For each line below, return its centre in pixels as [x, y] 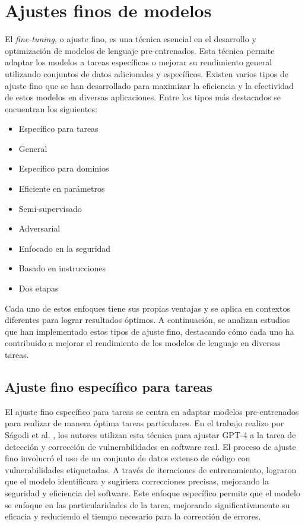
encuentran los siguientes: [51, 108]
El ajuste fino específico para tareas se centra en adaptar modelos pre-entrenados [152, 411]
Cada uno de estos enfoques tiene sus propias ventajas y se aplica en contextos [147, 308]
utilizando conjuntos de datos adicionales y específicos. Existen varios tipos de [147, 73]
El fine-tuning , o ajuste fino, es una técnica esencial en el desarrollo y [131, 39]
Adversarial [39, 228]
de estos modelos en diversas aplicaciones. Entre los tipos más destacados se [143, 97]
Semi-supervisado [50, 208]
